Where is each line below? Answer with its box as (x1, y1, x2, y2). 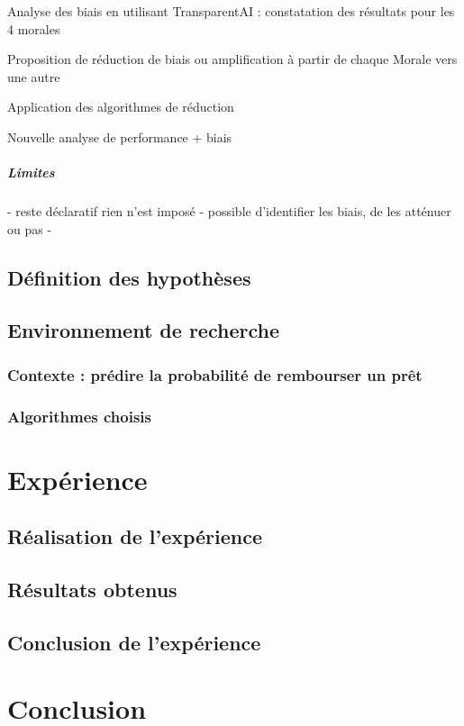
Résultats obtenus (7, 576, 177, 603)
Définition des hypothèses (7, 263, 251, 291)
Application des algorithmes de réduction (7, 97, 234, 116)
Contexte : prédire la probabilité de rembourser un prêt (7, 363, 423, 386)
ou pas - (7, 219, 52, 238)
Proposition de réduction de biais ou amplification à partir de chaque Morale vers (7, 50, 458, 68)
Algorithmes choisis (7, 404, 151, 427)
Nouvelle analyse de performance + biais (7, 127, 232, 146)
